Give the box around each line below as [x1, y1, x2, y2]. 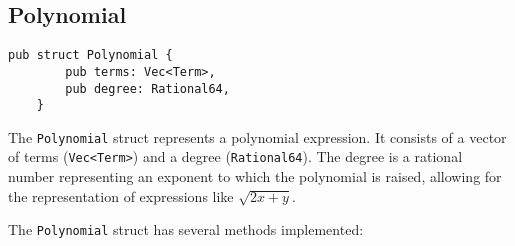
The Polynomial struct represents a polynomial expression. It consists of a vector [8, 126, 507, 147]
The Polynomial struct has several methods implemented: [8, 219, 364, 240]
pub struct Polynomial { [8, 48, 173, 63]
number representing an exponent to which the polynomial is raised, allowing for [8, 166, 502, 187]
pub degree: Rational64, [65, 81, 230, 96]
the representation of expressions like [8, 185, 234, 206]
